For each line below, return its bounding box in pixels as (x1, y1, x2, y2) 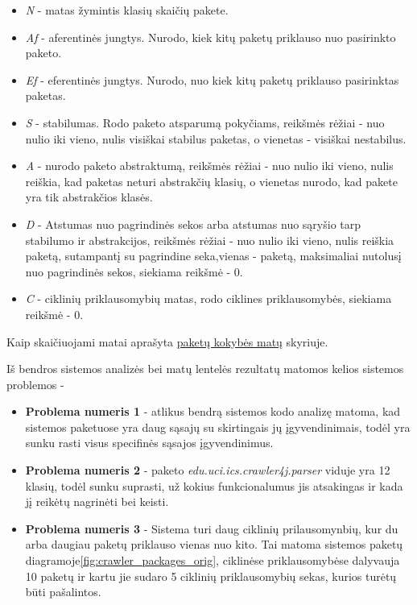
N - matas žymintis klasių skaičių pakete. (25, 2, 229, 18)
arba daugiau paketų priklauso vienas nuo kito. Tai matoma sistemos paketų (25, 536, 403, 553)
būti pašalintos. (25, 583, 101, 600)
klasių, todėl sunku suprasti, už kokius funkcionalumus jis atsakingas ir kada (25, 477, 403, 494)
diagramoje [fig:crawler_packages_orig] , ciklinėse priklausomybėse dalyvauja (25, 552, 400, 569)
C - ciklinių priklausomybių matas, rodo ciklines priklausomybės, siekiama (25, 290, 392, 307)
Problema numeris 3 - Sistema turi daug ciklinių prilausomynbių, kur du (25, 520, 398, 537)
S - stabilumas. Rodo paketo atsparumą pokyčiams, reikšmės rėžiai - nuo (25, 114, 385, 131)
